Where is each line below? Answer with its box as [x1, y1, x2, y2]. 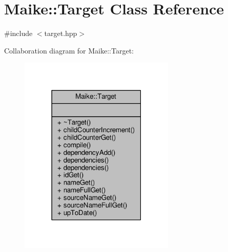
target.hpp [44, 28, 77, 39]
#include [4, 28, 33, 39]
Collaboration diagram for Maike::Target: [4, 45, 134, 56]
